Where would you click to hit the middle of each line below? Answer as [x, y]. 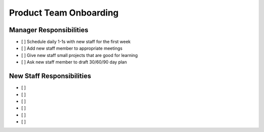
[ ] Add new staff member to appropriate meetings [72, 48]
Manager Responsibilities [49, 30]
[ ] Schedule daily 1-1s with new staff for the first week [76, 42]
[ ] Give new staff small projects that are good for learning [79, 55]
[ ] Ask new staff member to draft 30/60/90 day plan [74, 62]
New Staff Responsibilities [50, 76]
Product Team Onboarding [64, 13]
